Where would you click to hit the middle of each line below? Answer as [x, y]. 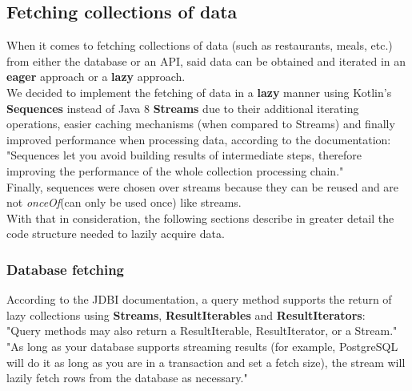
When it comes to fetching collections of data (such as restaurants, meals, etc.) [200, 45]
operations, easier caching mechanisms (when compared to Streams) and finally [201, 124]
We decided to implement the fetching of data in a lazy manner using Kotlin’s [199, 92]
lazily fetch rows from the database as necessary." [127, 378]
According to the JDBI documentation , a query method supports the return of [199, 299]
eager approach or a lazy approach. [96, 77]
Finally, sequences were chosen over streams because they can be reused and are [203, 186]
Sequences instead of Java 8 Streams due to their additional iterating [183, 108]
